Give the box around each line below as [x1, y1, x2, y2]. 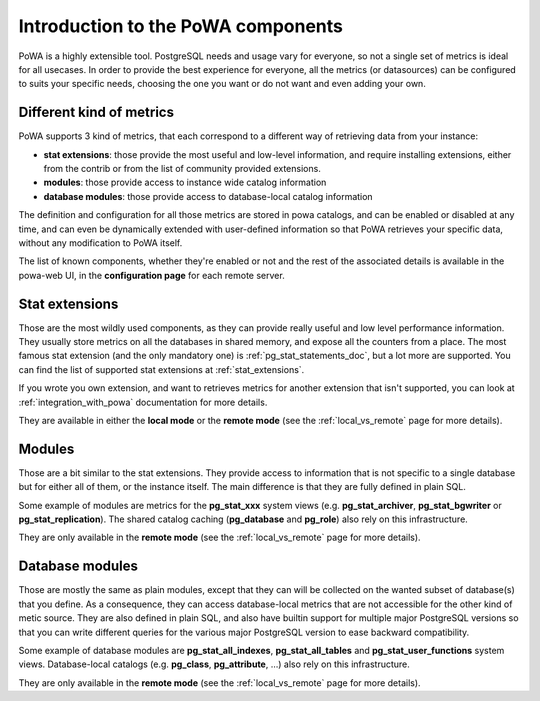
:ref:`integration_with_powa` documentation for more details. [18, 396, 268, 408]
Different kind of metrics [18, 104, 175, 121]
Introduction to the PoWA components [18, 15, 344, 37]
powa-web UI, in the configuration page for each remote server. [18, 269, 285, 281]
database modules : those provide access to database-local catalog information [43, 190, 374, 202]
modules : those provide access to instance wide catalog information [43, 176, 327, 189]
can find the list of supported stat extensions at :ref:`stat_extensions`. [18, 363, 305, 375]
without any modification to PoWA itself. [18, 236, 183, 249]
